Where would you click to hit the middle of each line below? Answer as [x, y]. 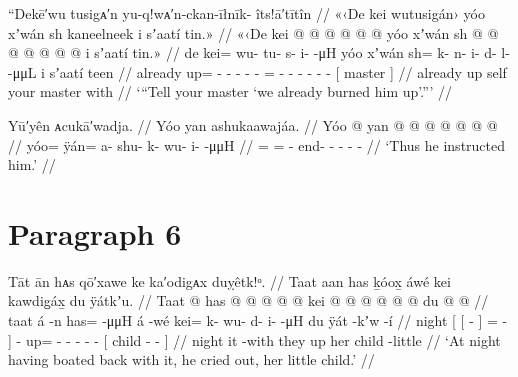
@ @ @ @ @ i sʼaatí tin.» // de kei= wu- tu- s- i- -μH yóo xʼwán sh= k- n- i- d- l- [259, 52]
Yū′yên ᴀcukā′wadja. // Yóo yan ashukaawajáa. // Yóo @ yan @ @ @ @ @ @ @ [253, 124]
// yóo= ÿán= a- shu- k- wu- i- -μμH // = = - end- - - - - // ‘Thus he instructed [257, 144]
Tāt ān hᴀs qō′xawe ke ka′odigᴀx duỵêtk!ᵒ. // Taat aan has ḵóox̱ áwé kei [229, 280]
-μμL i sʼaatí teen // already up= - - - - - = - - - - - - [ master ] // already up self [257, 71]
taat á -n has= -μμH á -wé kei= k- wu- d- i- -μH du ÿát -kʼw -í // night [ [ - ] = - [258, 320]
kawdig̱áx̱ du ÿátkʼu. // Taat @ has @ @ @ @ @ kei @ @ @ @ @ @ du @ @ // [248, 300]
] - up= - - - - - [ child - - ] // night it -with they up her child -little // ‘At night [254, 339]
